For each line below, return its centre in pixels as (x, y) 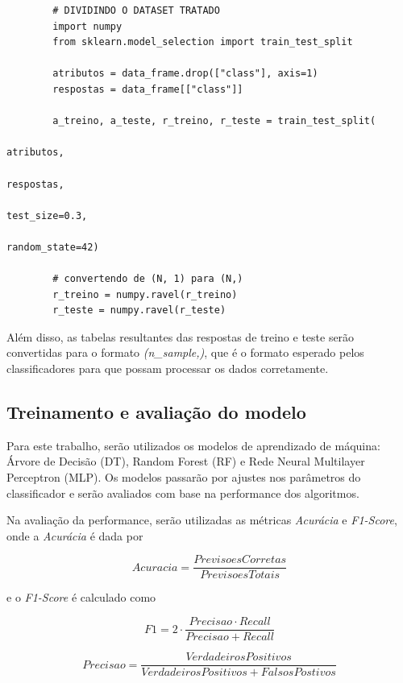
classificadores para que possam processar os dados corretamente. (168, 368)
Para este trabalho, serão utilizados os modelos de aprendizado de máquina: (193, 445)
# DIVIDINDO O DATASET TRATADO (136, 10)
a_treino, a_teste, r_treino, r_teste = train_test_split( (214, 121)
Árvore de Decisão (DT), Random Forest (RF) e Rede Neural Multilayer (186, 461)
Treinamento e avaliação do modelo (156, 412)
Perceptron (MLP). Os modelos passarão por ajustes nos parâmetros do (184, 477)
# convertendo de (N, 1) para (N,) (148, 279)
